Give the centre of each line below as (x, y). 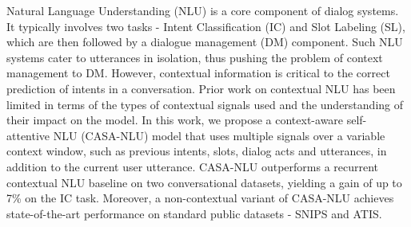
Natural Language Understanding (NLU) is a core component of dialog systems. (203, 10)
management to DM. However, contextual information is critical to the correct (198, 73)
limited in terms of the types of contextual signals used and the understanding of (205, 104)
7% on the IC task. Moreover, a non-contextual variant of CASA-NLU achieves (200, 198)
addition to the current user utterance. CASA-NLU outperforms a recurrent (193, 166)
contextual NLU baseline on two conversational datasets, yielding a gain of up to (204, 182)
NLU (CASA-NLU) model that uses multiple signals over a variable (219, 135)
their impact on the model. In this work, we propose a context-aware (175, 120)
